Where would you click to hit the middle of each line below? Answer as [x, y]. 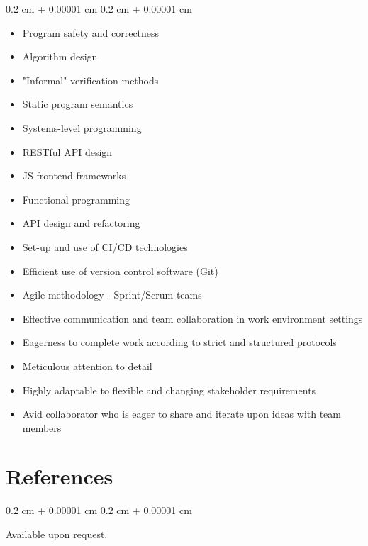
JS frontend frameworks [74, 175]
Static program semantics [78, 104]
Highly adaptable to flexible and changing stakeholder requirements [169, 390]
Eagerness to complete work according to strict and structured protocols [179, 342]
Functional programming [76, 199]
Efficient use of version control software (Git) [120, 271]
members [42, 427]
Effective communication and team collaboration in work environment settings [193, 318]
